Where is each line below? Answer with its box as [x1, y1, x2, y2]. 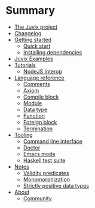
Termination [23, 125, 53, 132]
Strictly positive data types [23, 182, 89, 189]
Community [23, 195, 52, 202]
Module [23, 99, 42, 106]
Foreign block [23, 118, 57, 126]
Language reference [14, 74, 65, 81]
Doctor [23, 144, 41, 151]
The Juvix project [14, 23, 58, 30]
